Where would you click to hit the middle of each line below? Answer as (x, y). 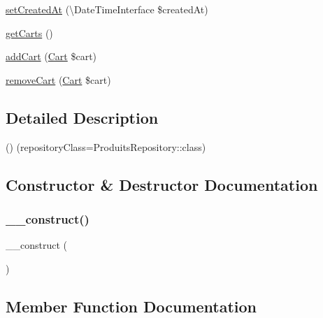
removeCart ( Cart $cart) (58, 79)
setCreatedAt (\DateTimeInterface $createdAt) (107, 9)
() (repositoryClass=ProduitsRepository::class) (106, 146)
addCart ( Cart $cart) (51, 56)
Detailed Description (82, 117)
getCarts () (29, 32)
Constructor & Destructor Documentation (162, 184)
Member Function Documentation (131, 306)
